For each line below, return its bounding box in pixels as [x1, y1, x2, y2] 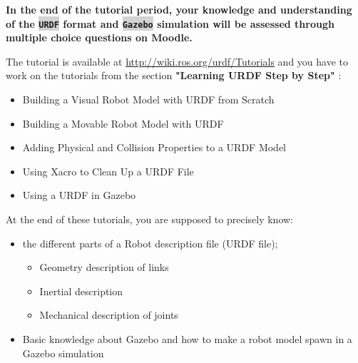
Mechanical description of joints [39, 307, 178, 322]
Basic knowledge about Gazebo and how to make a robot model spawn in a [22, 331, 352, 346]
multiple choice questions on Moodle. [6, 30, 193, 45]
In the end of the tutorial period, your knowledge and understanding [6, 2, 352, 16]
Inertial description [39, 283, 123, 298]
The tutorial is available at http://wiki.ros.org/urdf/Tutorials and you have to [6, 53, 349, 68]
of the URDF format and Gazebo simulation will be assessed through [6, 16, 334, 31]
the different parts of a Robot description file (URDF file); [22, 235, 278, 250]
